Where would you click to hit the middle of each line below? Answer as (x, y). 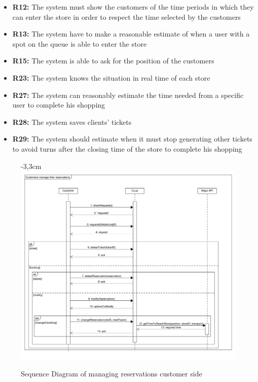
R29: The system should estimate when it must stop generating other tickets (132, 139)
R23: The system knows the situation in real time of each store (111, 77)
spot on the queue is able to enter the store (80, 43)
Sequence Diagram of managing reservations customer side (112, 374)
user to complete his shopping (59, 105)
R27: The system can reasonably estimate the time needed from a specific (128, 95)
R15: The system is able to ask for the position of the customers (113, 61)
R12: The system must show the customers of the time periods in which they (133, 7)
